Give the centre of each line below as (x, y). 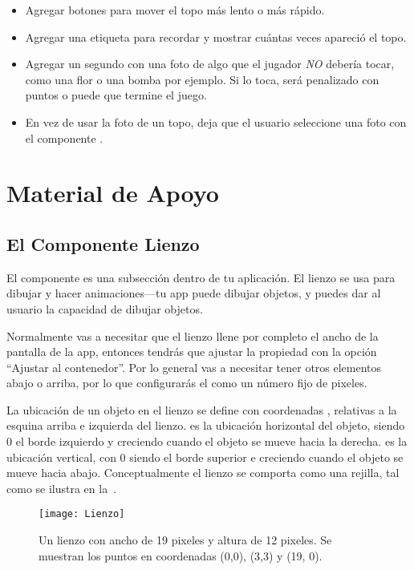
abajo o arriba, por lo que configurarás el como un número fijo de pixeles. (187, 383)
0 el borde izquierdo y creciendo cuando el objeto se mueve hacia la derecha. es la (207, 441)
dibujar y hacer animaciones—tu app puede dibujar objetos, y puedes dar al (194, 293)
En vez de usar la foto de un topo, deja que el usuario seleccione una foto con (216, 121)
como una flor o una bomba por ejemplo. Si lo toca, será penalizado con (202, 79)
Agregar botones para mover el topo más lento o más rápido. (175, 10)
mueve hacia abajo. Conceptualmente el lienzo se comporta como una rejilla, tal (203, 473)
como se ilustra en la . (62, 488)
